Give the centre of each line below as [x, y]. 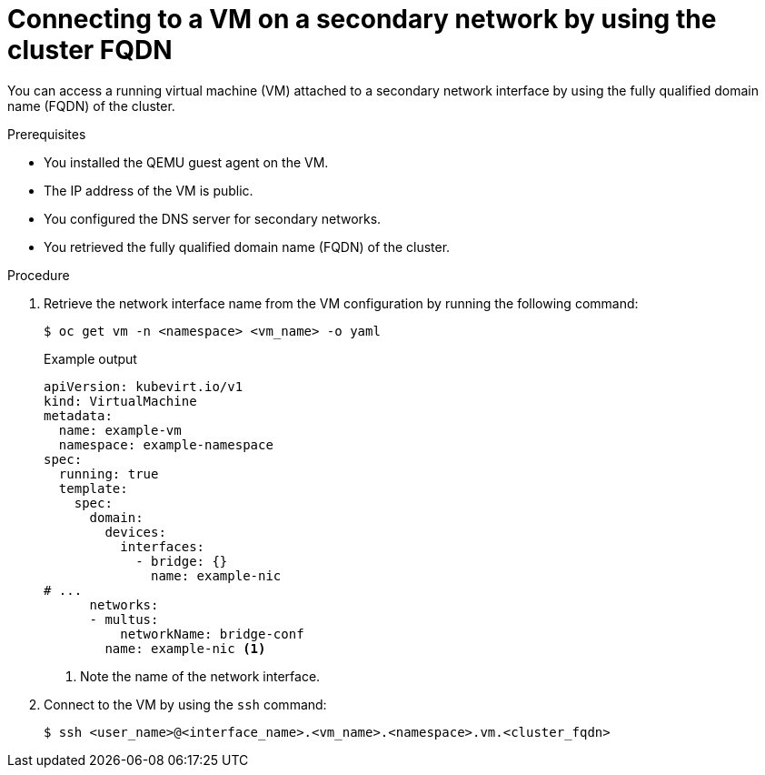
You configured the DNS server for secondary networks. [213, 218]
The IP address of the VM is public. [149, 190]
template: [93, 488]
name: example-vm [120, 430]
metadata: [78, 415]
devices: [135, 532]
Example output [90, 358]
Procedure [39, 275]
